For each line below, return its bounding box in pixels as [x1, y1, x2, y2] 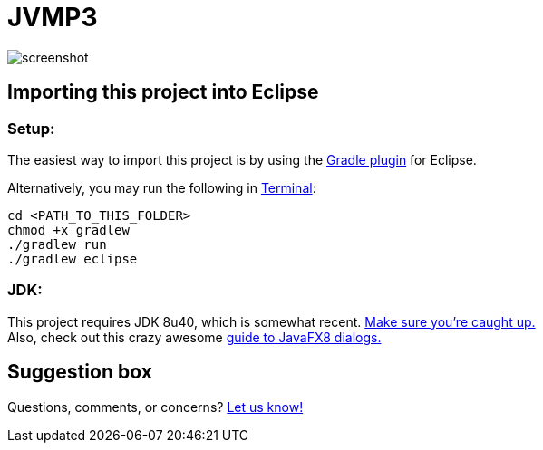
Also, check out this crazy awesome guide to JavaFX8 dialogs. [7, 329, 382, 345]
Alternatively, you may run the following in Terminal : [7, 179, 316, 196]
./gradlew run [7, 236, 107, 252]
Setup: [7, 119, 55, 138]
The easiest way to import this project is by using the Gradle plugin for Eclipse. [7, 151, 477, 168]
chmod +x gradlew [7, 222, 130, 237]
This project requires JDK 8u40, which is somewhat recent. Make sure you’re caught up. [7, 313, 536, 330]
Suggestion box [7, 360, 152, 384]
